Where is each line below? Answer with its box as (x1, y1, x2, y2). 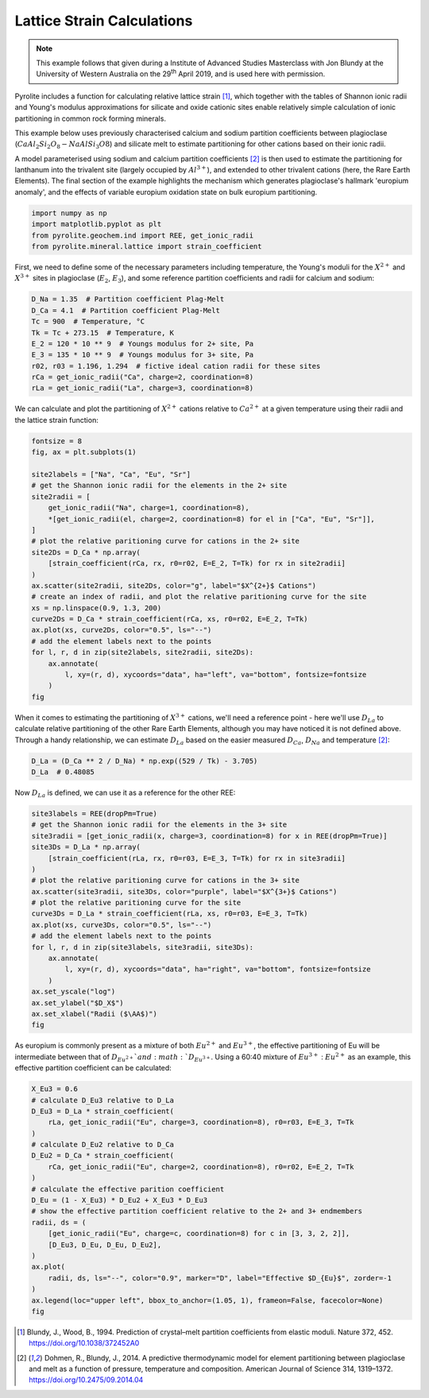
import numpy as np (31, 208, 107, 218)
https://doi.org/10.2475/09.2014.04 (29, 1375, 144, 1384)
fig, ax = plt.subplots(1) (31, 447, 137, 457)
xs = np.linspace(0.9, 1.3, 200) (31, 603, 162, 612)
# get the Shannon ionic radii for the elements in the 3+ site (31, 820, 288, 830)
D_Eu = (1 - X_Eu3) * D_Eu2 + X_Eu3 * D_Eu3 (31, 1196, 208, 1205)
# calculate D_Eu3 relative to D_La (31, 1095, 175, 1105)
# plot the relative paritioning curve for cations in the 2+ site (31, 536, 300, 546)
